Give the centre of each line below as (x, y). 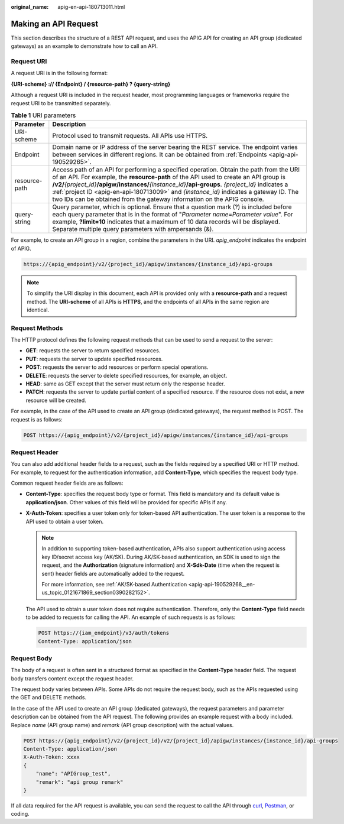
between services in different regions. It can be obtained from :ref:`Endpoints (160, 155)
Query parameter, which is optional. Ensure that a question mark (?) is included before (172, 207)
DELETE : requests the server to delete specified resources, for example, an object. (126, 375)
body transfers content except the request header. (72, 678)
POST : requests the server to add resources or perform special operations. (117, 367)
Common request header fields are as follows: (67, 483)
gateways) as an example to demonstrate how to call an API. (85, 46)
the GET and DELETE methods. (49, 698)
